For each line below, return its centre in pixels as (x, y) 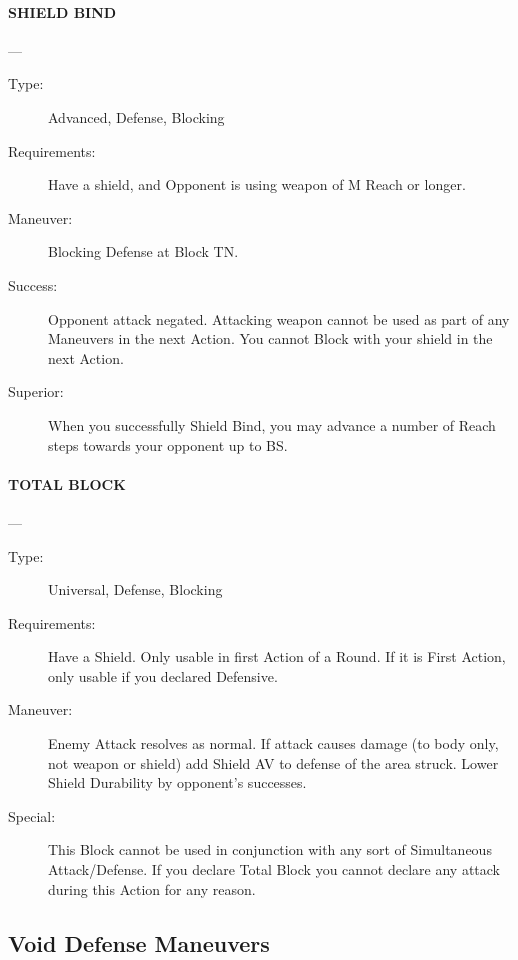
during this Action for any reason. (152, 888)
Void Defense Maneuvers (139, 942)
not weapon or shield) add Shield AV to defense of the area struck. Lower (273, 762)
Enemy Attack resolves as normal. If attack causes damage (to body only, (273, 743)
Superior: (36, 391)
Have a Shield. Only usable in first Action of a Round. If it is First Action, (277, 656)
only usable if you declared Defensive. (163, 675)
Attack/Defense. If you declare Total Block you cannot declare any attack (274, 869)
